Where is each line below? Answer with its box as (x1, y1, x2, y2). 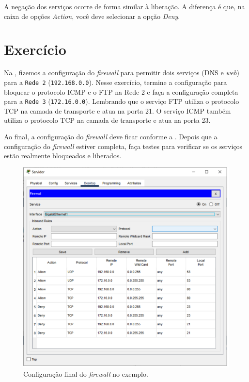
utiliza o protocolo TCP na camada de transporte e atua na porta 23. (4, 115, 211, 125)
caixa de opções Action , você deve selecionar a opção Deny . (4, 11, 180, 21)
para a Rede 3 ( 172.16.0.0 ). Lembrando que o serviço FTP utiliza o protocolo (4, 96, 239, 106)
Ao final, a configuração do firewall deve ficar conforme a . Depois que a (4, 132, 218, 141)
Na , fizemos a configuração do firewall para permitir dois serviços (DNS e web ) (4, 67, 239, 78)
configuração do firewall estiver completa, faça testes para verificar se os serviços (4, 141, 243, 151)
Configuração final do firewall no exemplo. (23, 369, 148, 379)
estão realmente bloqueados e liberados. (4, 150, 122, 161)
